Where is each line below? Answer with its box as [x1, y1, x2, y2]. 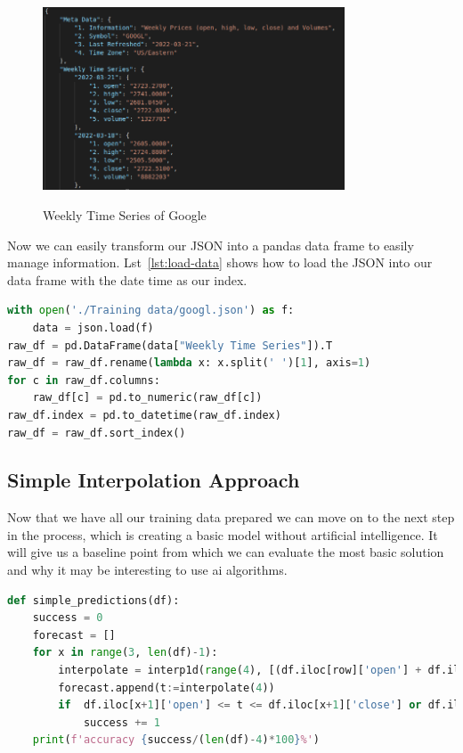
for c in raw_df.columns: [7, 373, 160, 387]
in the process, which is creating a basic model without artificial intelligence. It [7, 525, 438, 544]
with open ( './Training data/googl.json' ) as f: [7, 304, 295, 317]
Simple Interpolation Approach [7, 466, 300, 494]
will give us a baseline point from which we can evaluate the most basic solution [7, 543, 444, 561]
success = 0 [32, 611, 103, 625]
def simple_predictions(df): [7, 593, 180, 607]
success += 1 [83, 716, 160, 729]
